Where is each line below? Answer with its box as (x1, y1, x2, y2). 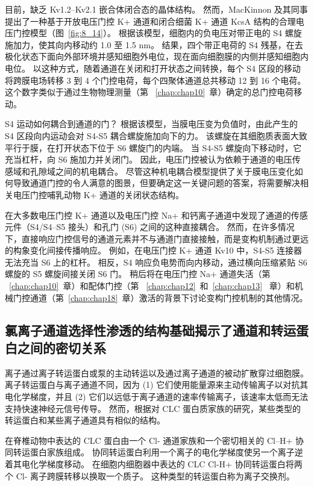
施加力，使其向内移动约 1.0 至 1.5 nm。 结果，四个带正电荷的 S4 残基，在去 (5, 38, 303, 51)
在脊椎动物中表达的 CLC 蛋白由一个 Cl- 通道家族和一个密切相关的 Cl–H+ (5, 434, 293, 446)
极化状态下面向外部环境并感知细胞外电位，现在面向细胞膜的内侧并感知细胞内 (5, 50, 309, 63)
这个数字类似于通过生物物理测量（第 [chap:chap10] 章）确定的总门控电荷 (5, 86, 294, 98)
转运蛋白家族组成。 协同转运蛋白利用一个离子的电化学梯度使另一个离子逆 (13, 446, 303, 458)
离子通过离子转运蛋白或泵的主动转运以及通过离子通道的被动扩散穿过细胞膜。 (5, 366, 309, 379)
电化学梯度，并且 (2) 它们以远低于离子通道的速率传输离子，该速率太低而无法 (5, 390, 309, 403)
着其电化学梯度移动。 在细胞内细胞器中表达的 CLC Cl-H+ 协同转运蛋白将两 (5, 458, 303, 470)
